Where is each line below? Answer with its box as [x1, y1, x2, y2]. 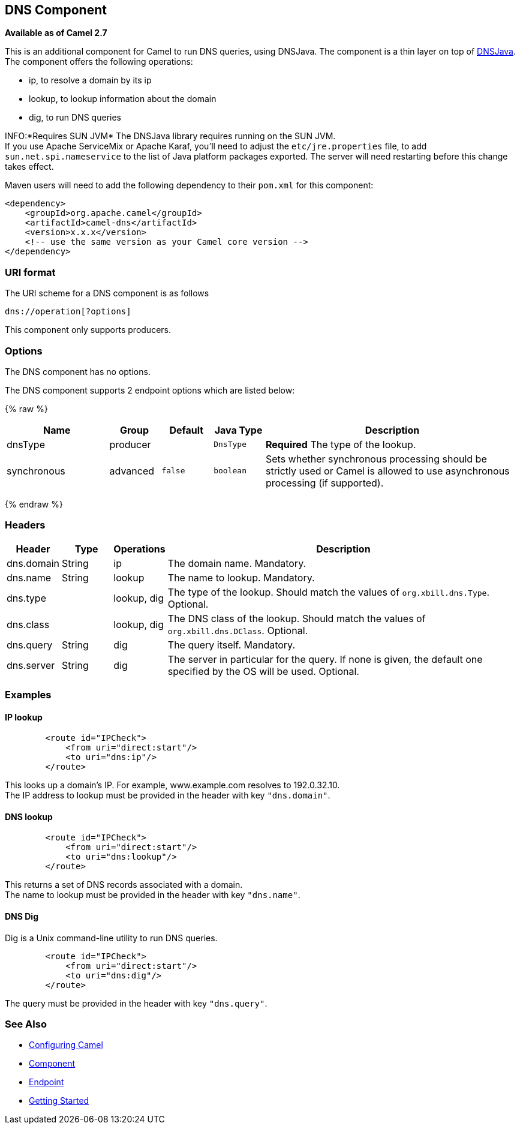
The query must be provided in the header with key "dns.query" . [5, 998, 267, 1008]
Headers [5, 519, 46, 532]
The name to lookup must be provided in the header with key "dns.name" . [5, 890, 300, 900]
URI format [5, 266, 56, 278]
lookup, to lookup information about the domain [29, 94, 217, 104]
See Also [5, 1018, 47, 1031]
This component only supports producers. [5, 325, 171, 335]
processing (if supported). [265, 476, 384, 489]
